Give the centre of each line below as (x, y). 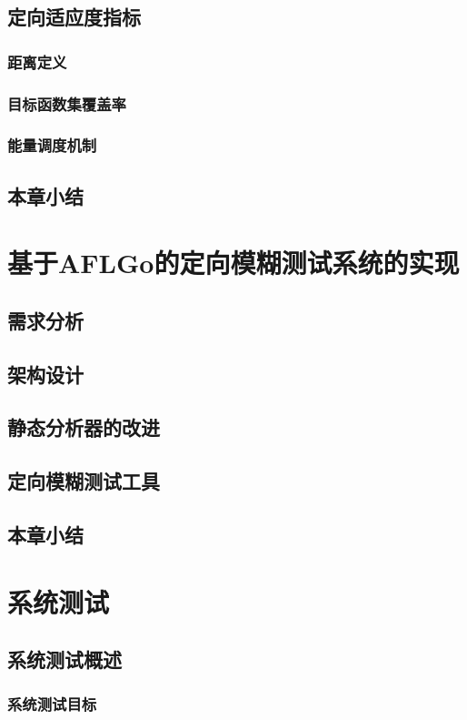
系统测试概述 (65, 659)
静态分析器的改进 (84, 427)
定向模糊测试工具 (84, 481)
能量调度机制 (52, 145)
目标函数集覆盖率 (67, 103)
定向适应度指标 (74, 17)
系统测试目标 (52, 704)
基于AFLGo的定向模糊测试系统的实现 (233, 263)
